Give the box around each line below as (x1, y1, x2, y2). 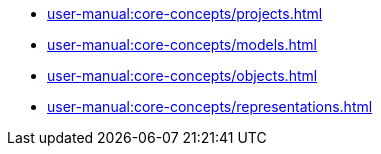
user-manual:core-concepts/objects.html (47, 67, 318, 84)
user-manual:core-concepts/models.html (47, 36, 317, 53)
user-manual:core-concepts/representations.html (47, 98, 373, 115)
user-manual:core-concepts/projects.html (47, 5, 323, 22)
